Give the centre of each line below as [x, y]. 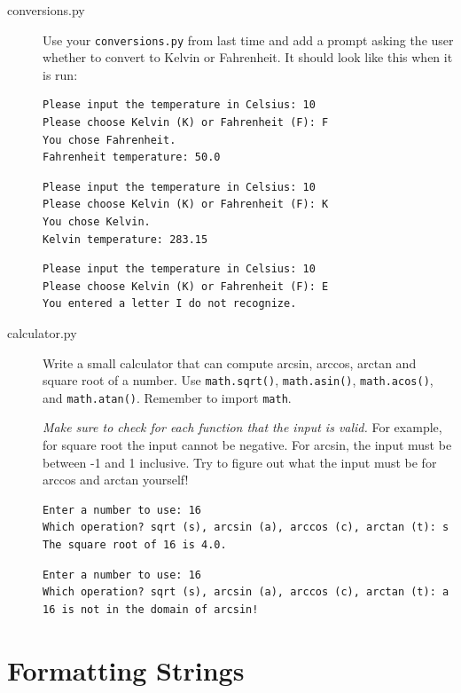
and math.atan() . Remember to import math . [167, 397]
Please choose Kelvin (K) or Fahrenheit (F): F [186, 123]
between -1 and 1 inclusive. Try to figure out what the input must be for [240, 462]
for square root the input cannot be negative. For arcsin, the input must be [247, 445]
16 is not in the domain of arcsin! [151, 609]
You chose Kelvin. [97, 222]
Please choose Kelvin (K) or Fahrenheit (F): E [186, 286]
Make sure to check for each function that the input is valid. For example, [242, 427]
